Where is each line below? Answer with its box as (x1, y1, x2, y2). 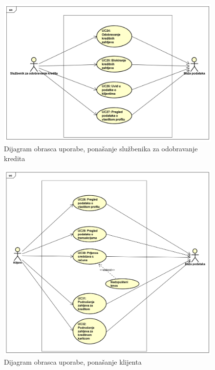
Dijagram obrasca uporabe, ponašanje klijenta (4, 356, 142, 367)
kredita (4, 153, 25, 163)
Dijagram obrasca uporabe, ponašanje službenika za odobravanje (4, 143, 198, 153)
